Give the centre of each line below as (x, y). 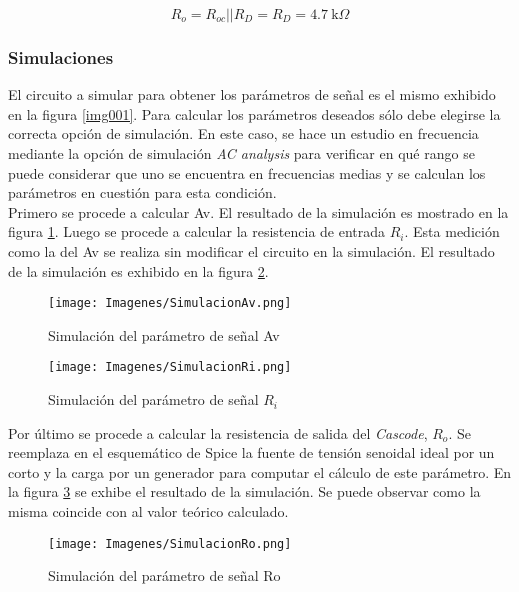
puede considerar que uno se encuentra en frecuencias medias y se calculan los (247, 172)
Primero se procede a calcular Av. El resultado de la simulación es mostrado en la (258, 211)
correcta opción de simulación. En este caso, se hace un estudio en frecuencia (243, 133)
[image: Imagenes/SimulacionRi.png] (170, 367)
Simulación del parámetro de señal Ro (164, 575)
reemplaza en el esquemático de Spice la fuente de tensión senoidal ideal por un (251, 452)
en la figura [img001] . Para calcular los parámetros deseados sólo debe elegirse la (254, 113)
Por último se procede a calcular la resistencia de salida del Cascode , (218, 432)
